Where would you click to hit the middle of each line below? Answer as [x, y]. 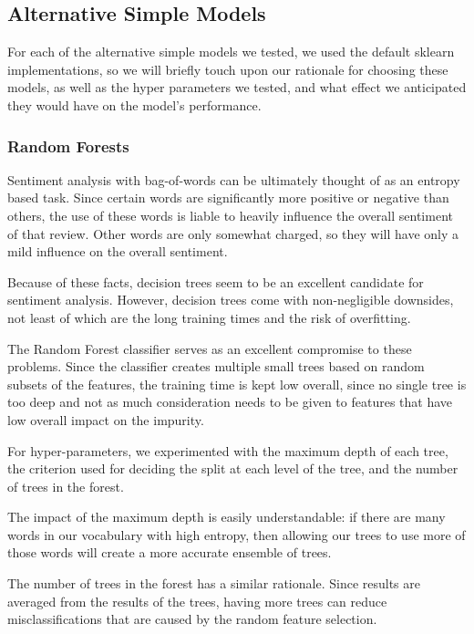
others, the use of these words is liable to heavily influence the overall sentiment [230, 215]
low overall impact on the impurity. [106, 419]
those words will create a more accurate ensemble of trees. [170, 552]
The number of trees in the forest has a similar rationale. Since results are [214, 583]
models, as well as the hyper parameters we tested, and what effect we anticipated [237, 87]
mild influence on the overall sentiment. [118, 251]
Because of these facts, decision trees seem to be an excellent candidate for [216, 281]
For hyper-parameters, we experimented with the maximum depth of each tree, [228, 450]
